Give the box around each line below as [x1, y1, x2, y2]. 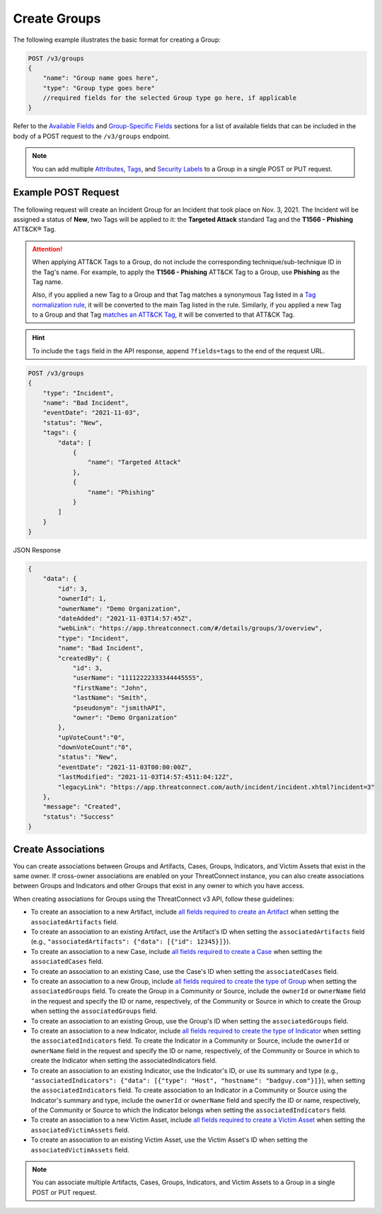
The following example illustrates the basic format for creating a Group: [13, 35, 221, 44]
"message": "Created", [42, 802, 122, 811]
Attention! [32, 244, 63, 253]
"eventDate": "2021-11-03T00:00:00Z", [57, 763, 192, 771]
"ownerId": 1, [57, 595, 107, 603]
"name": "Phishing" [87, 488, 156, 496]
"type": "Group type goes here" [42, 84, 156, 92]
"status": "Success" [42, 812, 115, 821]
